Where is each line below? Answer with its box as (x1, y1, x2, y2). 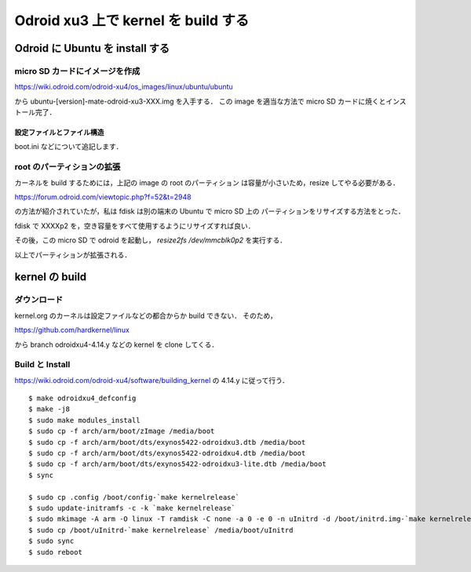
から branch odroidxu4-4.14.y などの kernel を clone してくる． (14, 340, 219, 349)
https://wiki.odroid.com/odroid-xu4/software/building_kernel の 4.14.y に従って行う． (14, 375, 290, 384)
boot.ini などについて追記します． (14, 142, 123, 151)
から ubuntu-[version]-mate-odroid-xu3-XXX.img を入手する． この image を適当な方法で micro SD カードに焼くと (14, 97, 386, 106)
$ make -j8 (28, 405, 71, 414)
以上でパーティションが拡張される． (14, 250, 132, 259)
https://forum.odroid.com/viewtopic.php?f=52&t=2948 (14, 192, 192, 202)
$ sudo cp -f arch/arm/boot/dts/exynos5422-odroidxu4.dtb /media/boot (28, 449, 306, 457)
